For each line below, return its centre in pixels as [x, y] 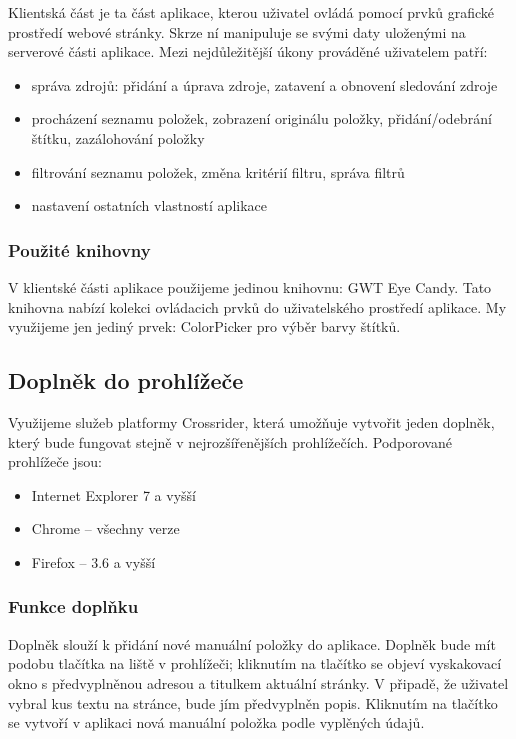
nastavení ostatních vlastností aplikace [149, 205]
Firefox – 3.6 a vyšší [93, 561]
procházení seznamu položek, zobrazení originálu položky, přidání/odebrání [261, 118]
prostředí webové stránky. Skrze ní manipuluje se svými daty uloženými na [237, 31]
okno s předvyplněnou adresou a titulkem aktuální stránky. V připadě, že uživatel [258, 682]
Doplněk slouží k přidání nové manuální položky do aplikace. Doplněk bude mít [252, 643]
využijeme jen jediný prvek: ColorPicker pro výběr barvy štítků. [204, 326]
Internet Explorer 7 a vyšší [113, 494]
